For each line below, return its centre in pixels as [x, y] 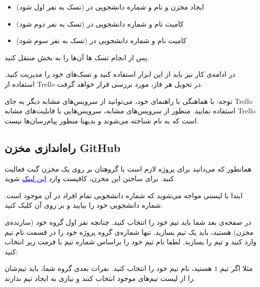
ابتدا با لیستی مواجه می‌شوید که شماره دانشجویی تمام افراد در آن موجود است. [124, 195]
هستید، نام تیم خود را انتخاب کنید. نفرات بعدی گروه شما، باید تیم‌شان [108, 268]
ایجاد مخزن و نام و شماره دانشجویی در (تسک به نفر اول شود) [110, 7]
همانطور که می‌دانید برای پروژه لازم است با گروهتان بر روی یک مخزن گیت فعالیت [128, 168]
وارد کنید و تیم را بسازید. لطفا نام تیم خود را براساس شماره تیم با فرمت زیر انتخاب [131, 242]
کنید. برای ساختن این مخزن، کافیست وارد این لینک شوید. [90, 178]
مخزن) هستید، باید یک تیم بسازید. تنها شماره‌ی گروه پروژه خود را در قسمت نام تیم [129, 232]
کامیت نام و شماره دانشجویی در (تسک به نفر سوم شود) [101, 40]
